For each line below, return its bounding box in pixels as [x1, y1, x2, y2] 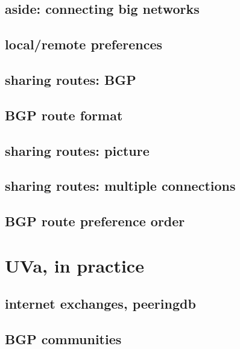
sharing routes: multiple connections [5, 176, 236, 195]
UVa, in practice [5, 253, 144, 277]
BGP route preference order [5, 212, 185, 230]
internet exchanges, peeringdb [5, 294, 196, 313]
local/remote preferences [5, 35, 163, 54]
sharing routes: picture [5, 141, 150, 159]
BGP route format [5, 105, 123, 124]
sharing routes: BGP [5, 70, 136, 88]
